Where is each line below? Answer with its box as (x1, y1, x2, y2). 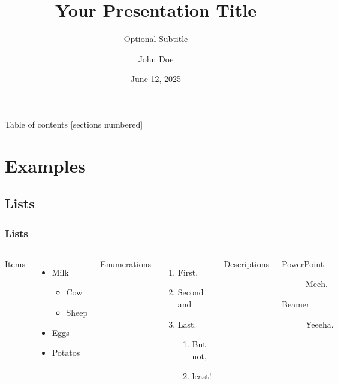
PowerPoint (282, 257, 324, 270)
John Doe (138, 52, 174, 65)
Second (177, 286, 204, 298)
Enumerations (100, 257, 152, 270)
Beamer (282, 298, 310, 310)
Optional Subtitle (123, 32, 188, 45)
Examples (5, 153, 86, 177)
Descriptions (224, 257, 270, 270)
